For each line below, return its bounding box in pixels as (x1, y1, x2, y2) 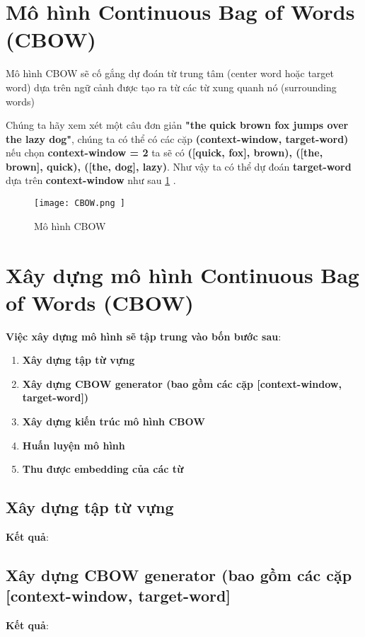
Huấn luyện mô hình (22, 437, 125, 452)
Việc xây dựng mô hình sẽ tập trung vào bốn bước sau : (6, 328, 282, 343)
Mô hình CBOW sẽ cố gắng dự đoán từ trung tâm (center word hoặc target (6, 66, 334, 81)
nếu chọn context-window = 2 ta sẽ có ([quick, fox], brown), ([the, (6, 145, 323, 160)
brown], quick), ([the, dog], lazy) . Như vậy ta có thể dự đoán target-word (6, 159, 352, 173)
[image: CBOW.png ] (34, 198, 125, 209)
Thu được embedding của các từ (22, 461, 184, 476)
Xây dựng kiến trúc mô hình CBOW (22, 414, 205, 428)
